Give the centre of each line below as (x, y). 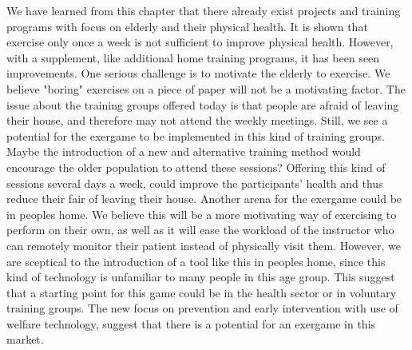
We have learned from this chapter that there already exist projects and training (204, 10)
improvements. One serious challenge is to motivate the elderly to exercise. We (198, 73)
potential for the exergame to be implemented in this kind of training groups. (196, 135)
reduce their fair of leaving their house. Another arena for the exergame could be (204, 199)
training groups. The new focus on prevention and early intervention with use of (202, 308)
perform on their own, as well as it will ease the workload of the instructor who (200, 230)
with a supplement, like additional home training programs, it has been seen (193, 57)
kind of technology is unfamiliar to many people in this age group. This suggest (201, 277)
